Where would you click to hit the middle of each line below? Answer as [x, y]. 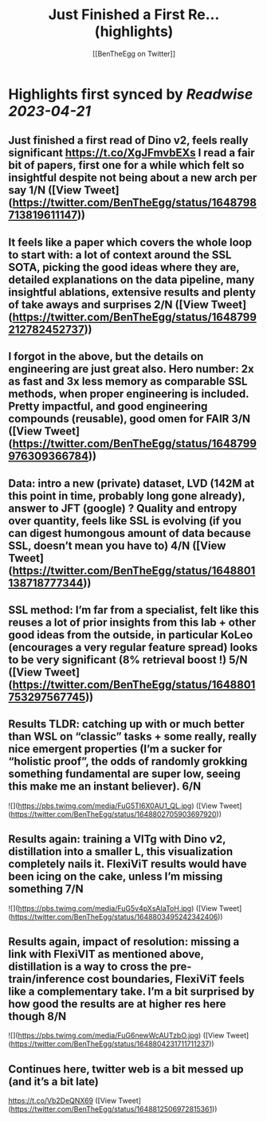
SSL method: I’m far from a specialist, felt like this [133, 610]
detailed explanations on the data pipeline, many [132, 279]
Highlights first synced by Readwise [131, 94]
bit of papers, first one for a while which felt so [126, 165]
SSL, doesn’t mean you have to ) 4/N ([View [117, 545]
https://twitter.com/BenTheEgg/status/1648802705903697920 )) [116, 814]
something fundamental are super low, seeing [125, 774]
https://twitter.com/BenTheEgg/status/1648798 [135, 203]
